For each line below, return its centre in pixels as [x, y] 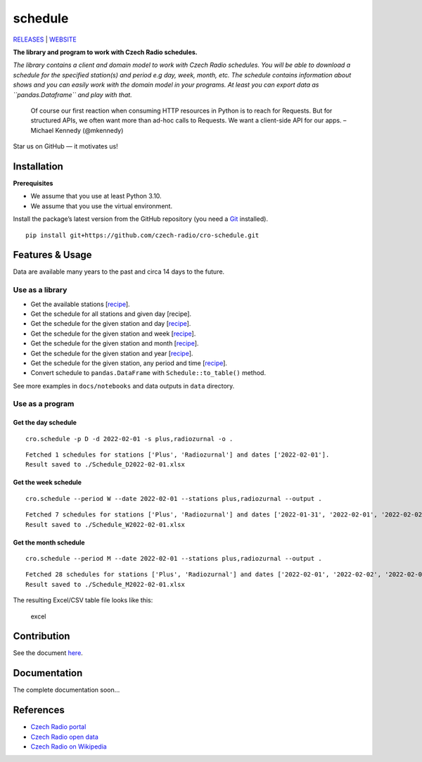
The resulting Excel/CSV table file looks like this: [83, 600]
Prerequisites [33, 183]
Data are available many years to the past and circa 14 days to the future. [119, 272]
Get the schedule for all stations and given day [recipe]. [111, 314]
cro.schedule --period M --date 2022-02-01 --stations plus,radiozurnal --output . [174, 558]
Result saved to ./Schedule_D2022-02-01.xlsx [105, 465]
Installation [38, 166]
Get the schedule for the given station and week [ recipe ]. [113, 334]
